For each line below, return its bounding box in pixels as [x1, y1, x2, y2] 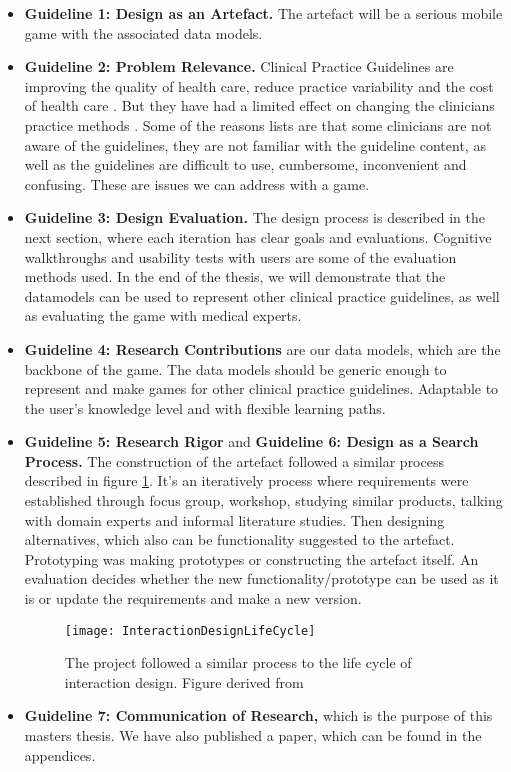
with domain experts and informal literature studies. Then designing [24, 509, 445, 530]
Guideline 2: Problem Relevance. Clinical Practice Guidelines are [24, 56, 454, 77]
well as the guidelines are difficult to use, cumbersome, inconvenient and [24, 154, 467, 175]
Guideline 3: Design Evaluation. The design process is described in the [24, 207, 485, 228]
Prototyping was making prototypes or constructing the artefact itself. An [24, 548, 479, 569]
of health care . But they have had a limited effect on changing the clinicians [24, 95, 495, 116]
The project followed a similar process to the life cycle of [64, 652, 412, 673]
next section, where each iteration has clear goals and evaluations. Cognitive [24, 226, 492, 247]
